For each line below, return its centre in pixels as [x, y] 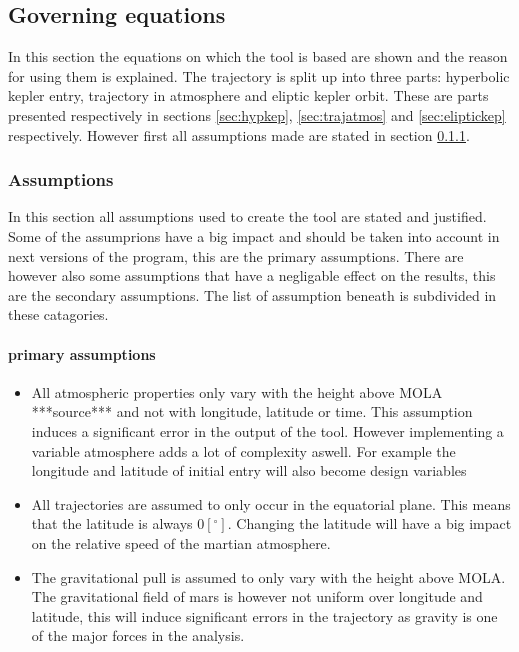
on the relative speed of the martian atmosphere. [181, 542]
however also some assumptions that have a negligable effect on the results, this [252, 275]
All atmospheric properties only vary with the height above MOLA [237, 391]
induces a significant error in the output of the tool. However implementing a [267, 430]
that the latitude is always [112, 523]
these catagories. [58, 314]
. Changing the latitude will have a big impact [369, 523]
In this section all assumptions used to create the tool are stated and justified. [247, 216]
